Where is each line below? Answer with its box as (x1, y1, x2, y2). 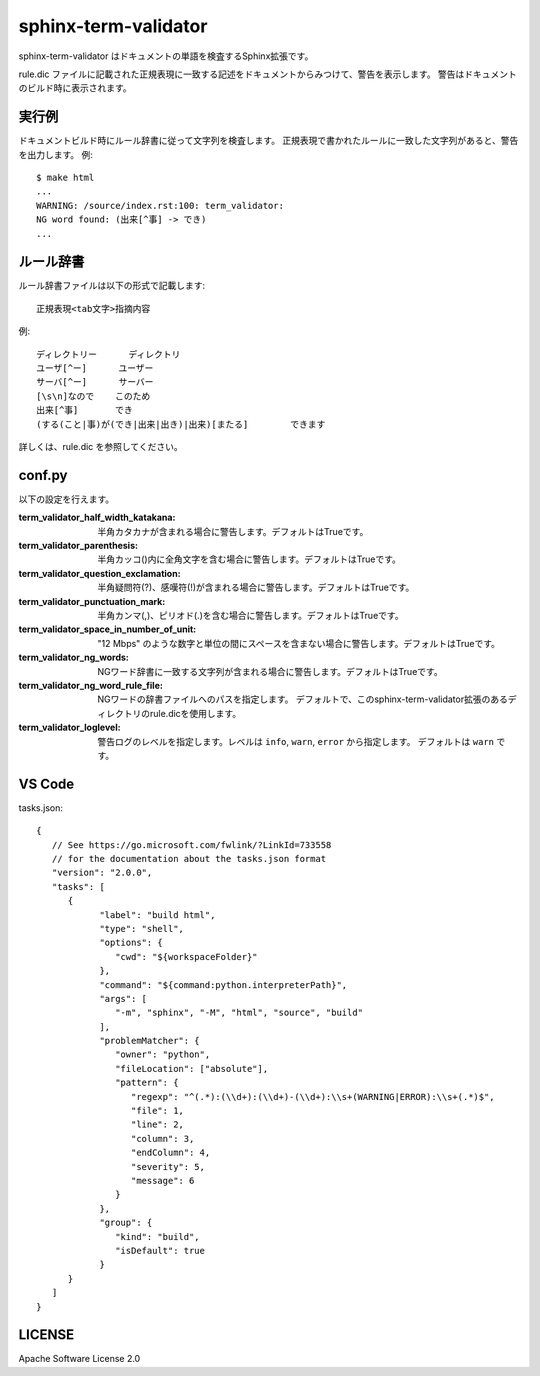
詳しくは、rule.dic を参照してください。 (18, 441, 184, 452)
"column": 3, (130, 1133, 195, 1144)
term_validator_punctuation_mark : (18, 595, 166, 607)
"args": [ (99, 993, 148, 1004)
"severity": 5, (130, 1161, 205, 1172)
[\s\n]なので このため (36, 390, 151, 402)
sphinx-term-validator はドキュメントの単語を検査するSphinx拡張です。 (18, 50, 314, 62)
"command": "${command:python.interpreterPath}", (99, 979, 348, 990)
